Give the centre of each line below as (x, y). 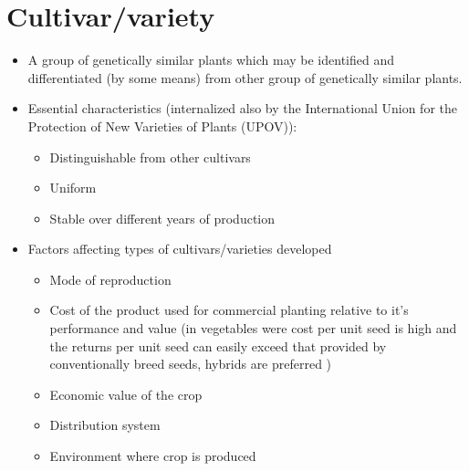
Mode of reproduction (110, 279)
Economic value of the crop (126, 394)
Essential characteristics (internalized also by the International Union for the (242, 108)
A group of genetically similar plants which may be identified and (211, 60)
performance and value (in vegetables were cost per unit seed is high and (253, 328)
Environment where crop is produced (153, 456)
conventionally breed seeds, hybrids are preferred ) (191, 364)
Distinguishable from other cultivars (150, 157)
